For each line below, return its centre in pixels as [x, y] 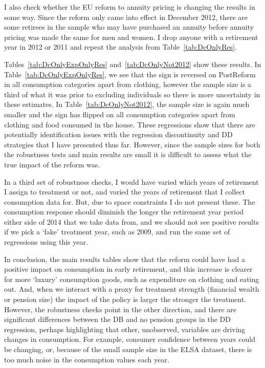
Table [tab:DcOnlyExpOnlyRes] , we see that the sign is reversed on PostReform [130, 74]
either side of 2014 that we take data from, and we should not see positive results [131, 221]
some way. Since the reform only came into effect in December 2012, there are [126, 17]
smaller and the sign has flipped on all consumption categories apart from [120, 114]
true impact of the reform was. [52, 164]
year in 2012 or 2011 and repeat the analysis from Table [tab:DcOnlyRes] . [121, 47]
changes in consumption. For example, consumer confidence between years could [130, 339]
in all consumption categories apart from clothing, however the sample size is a [128, 84]
